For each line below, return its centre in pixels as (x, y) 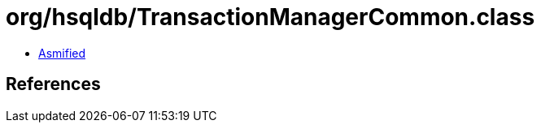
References (53, 84)
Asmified (62, 53)
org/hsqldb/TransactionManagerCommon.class (270, 17)
